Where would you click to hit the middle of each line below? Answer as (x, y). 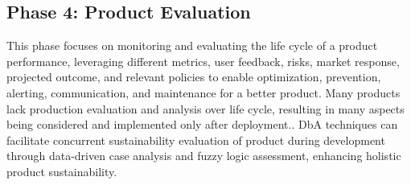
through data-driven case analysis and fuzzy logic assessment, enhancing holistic (204, 156)
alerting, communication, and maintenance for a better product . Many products (203, 92)
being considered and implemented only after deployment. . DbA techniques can (202, 124)
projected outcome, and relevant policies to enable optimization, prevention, (194, 77)
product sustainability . (62, 171)
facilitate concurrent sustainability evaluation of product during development (196, 140)
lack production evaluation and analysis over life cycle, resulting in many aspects (205, 108)
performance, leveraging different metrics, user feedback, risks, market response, (203, 61)
